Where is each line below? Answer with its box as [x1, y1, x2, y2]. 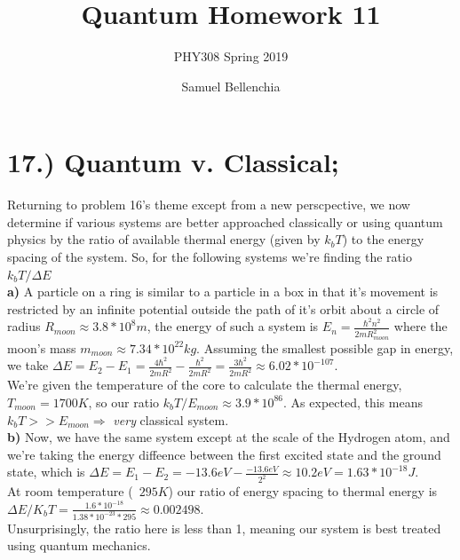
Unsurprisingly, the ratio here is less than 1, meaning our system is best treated [7, 518, 441, 537]
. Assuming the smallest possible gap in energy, [196, 338, 454, 357]
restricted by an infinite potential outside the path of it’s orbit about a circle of [7, 299, 440, 318]
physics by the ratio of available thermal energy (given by [7, 230, 321, 248]
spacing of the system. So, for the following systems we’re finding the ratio [7, 248, 412, 266]
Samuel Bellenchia [181, 76, 281, 95]
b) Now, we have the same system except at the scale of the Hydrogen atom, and [7, 428, 450, 446]
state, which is [7, 462, 85, 481]
